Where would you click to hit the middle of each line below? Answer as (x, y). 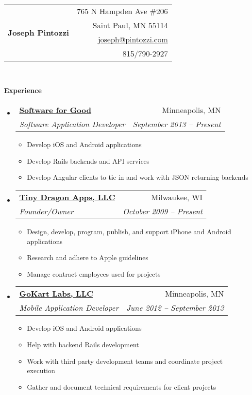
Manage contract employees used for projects (94, 273)
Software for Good (55, 110)
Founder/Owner (46, 211)
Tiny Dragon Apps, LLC (67, 197)
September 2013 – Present (177, 124)
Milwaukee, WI (177, 197)
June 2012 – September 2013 (175, 308)
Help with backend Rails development (83, 344)
